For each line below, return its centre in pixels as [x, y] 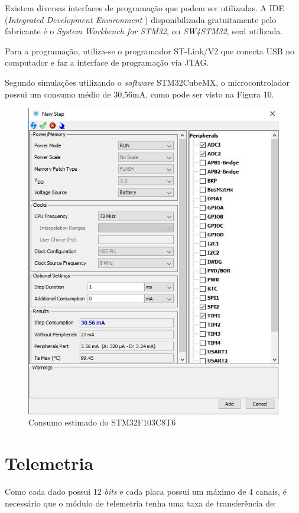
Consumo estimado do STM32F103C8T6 [102, 422]
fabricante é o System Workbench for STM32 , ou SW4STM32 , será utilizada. [144, 31]
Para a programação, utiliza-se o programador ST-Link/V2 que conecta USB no [150, 51]
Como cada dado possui [48, 491]
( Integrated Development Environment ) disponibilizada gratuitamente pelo [141, 19]
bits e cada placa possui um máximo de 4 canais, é [195, 491]
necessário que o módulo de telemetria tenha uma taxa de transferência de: [141, 503]
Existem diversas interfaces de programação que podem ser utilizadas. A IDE [144, 8]
